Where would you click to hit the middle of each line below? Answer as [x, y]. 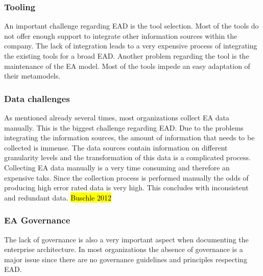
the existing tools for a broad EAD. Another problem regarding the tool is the [127, 56]
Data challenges [37, 98]
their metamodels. [32, 76]
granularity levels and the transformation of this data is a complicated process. [127, 157]
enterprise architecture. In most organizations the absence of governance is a [124, 249]
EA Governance [37, 220]
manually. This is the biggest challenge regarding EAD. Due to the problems [124, 127]
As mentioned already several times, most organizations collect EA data [117, 117]
